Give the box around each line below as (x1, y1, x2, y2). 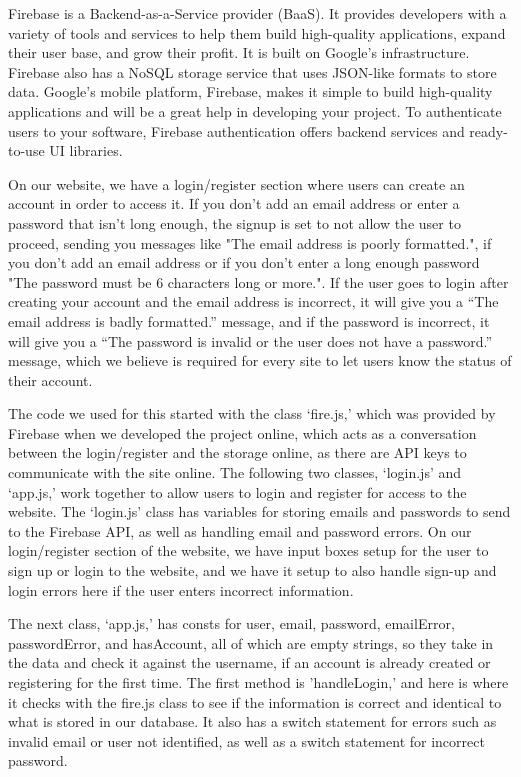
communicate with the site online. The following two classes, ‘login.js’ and (8, 462, 462, 483)
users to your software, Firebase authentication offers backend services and (8, 120, 465, 141)
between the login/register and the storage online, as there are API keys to (8, 442, 467, 463)
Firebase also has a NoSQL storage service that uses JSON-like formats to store (8, 61, 497, 82)
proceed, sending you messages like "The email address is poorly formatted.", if (8, 232, 492, 253)
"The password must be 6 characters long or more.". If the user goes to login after (8, 271, 509, 292)
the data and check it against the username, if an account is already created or (8, 652, 491, 673)
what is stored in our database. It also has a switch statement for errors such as (8, 711, 497, 732)
